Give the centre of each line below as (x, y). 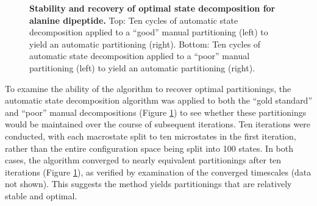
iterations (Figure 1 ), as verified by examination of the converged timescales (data (158, 172)
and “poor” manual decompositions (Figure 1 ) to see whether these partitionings (156, 112)
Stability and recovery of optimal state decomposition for (152, 8)
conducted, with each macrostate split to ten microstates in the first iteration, (151, 136)
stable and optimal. (41, 195)
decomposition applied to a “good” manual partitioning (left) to (149, 32)
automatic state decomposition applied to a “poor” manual (140, 56)
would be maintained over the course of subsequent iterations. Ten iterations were (158, 124)
